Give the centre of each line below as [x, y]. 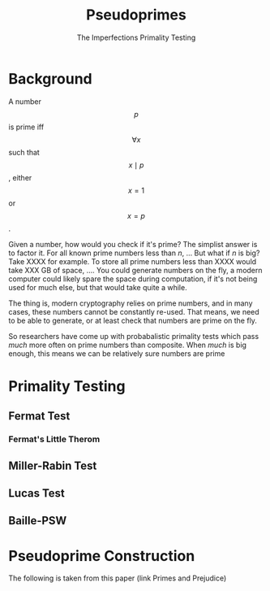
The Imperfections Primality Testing [136, 37]
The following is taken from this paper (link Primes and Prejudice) [118, 578]
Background [50, 78]
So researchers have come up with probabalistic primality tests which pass [134, 336]
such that [24, 152]
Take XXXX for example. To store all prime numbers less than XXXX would [133, 261]
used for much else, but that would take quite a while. [98, 287]
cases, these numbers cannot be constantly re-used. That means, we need [134, 311]
